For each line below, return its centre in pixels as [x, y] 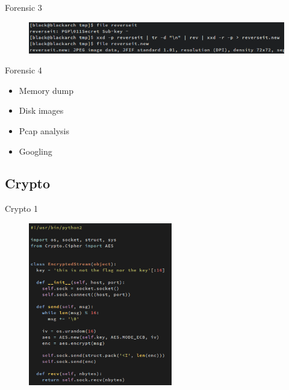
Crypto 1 [21, 209]
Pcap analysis [44, 130]
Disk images [41, 110]
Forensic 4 [23, 70]
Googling [36, 151]
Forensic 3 [23, 7]
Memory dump [46, 90]
